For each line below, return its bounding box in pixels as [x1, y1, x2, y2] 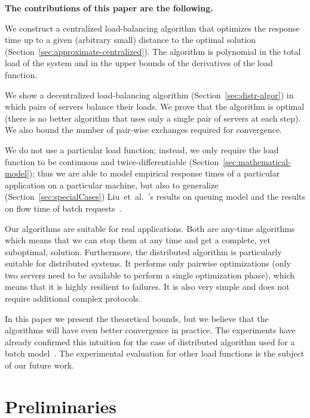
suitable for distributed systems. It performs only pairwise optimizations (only [5, 257, 291, 270]
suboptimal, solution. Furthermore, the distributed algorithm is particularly [5, 245, 282, 258]
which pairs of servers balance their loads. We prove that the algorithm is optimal [5, 100, 305, 113]
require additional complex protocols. [5, 292, 141, 305]
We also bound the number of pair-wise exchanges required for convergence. [5, 123, 283, 136]
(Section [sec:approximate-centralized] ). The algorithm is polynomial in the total [5, 45, 301, 57]
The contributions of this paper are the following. [5, 2, 213, 14]
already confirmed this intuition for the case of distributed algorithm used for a [5, 335, 295, 348]
